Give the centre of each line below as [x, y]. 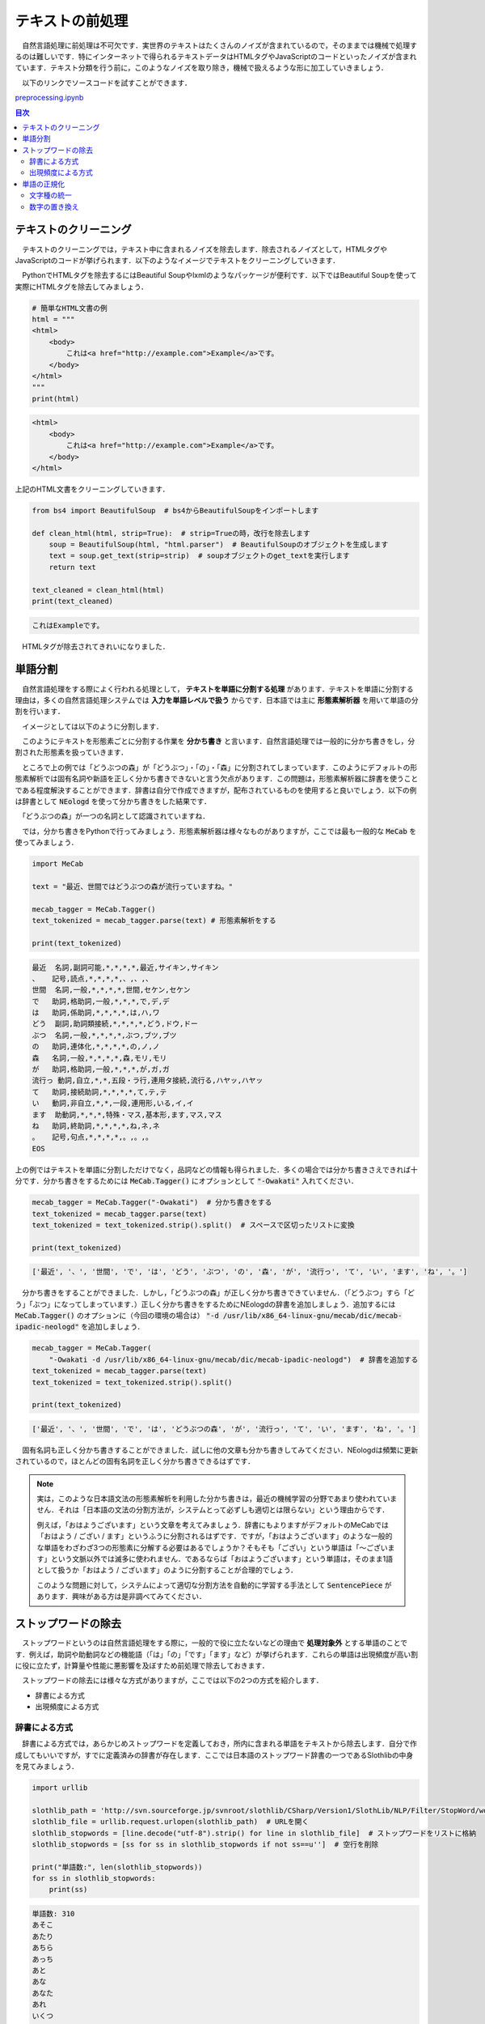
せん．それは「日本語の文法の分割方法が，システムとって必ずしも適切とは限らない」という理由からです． [213, 1510]
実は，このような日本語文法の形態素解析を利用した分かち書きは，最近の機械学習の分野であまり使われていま [217, 1499]
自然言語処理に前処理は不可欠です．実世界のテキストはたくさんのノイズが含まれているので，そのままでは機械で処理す [219, 45]
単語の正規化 [43, 184]
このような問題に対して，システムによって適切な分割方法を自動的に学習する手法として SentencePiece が [214, 1585]
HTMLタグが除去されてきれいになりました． [95, 646]
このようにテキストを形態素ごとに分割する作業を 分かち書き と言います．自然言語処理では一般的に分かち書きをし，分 [218, 742]
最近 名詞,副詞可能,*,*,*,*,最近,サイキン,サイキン [125, 967]
